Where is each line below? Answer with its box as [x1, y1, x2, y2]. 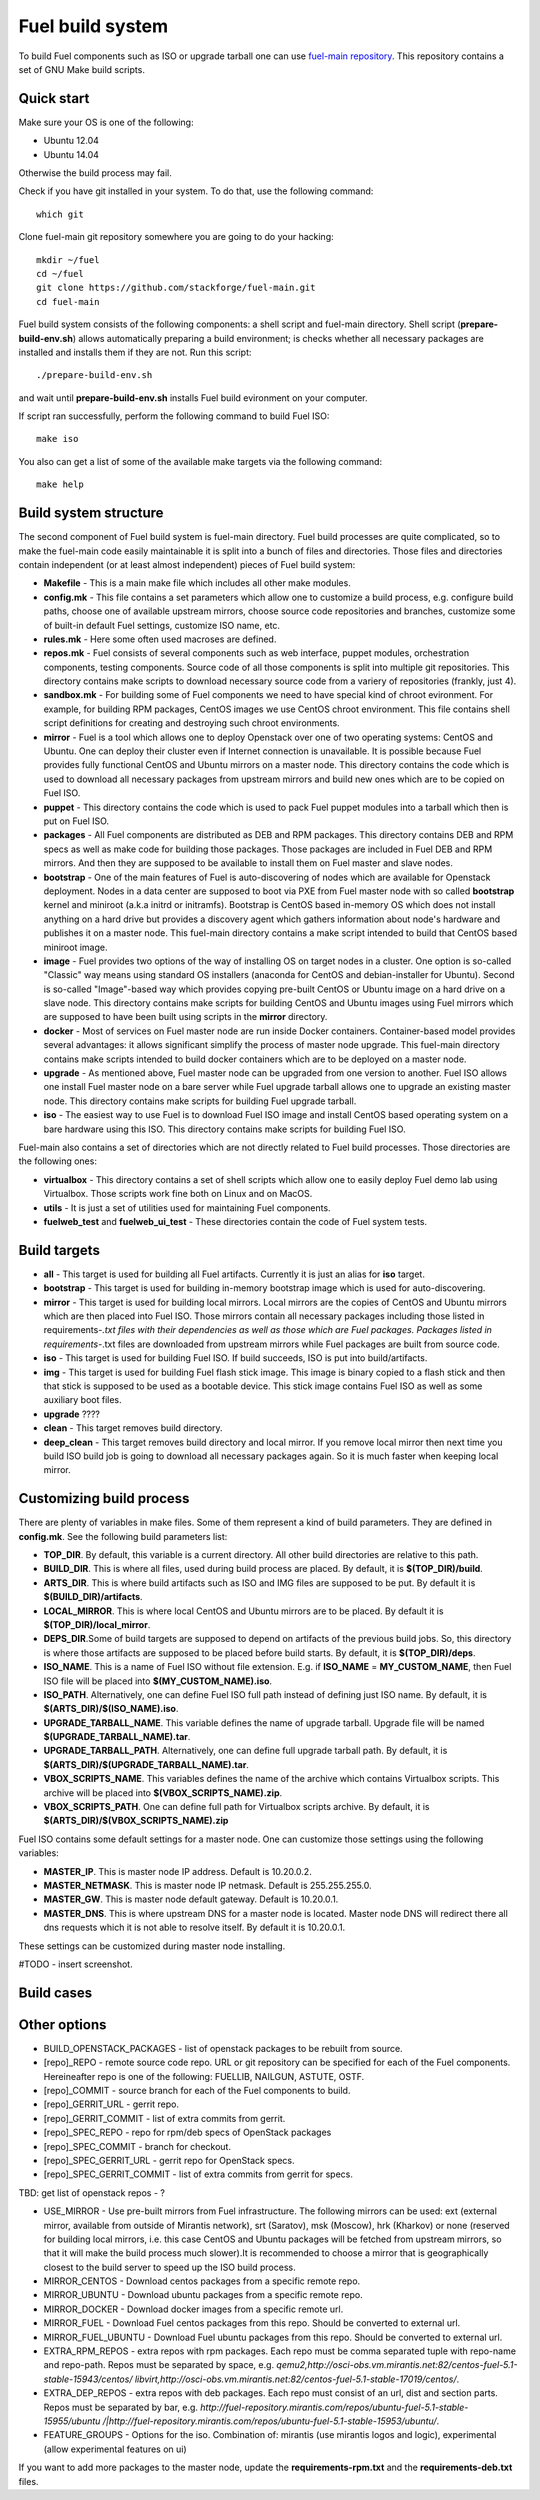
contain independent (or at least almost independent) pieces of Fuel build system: [18, 558, 356, 570]
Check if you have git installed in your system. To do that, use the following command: [18, 185, 374, 197]
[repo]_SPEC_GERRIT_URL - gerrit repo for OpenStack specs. [43, 2154, 295, 2166]
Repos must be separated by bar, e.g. [43, 2401, 199, 2413]
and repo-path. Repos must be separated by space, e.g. [43, 2359, 275, 2371]
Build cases [18, 1984, 93, 2001]
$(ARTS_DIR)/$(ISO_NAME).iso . [43, 1703, 179, 1715]
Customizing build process [18, 1490, 190, 1507]
